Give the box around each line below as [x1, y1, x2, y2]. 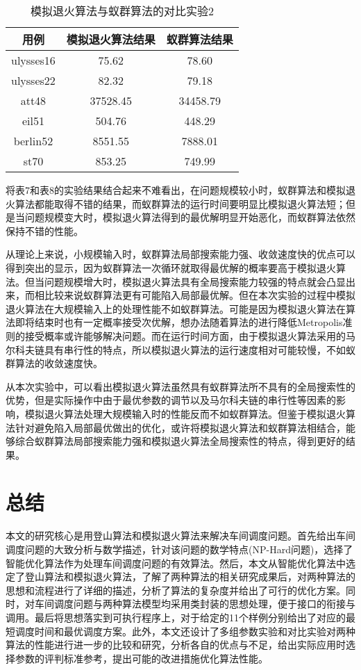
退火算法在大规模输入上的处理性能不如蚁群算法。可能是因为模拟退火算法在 [6, 301, 346, 316]
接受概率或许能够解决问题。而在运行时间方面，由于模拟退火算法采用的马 [24, 328, 355, 343]
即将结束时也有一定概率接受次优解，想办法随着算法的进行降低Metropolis [15, 315, 343, 329]
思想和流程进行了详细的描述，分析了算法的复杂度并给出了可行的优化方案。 [6, 582, 346, 597]
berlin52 [13, 133, 53, 149]
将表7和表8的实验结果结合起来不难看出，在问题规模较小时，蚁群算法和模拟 [6, 183, 346, 197]
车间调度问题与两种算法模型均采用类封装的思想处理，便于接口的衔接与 [34, 596, 355, 611]
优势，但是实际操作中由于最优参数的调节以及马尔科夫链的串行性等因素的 [6, 393, 336, 407]
